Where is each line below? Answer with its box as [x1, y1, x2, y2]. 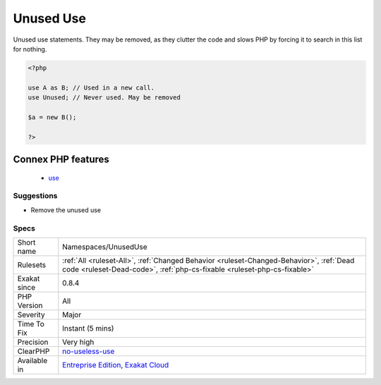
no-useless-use [62, 346, 115, 356]
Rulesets [17, 259, 46, 269]
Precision [17, 337, 49, 347]
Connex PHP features [13, 154, 109, 166]
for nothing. [13, 44, 47, 53]
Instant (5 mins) [62, 323, 114, 333]
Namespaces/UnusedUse [62, 242, 147, 252]
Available [17, 355, 48, 365]
